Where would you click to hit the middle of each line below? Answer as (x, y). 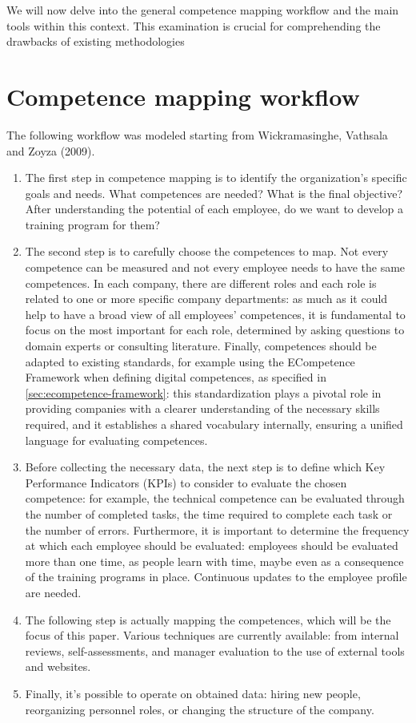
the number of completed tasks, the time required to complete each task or (209, 513)
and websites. (58, 666)
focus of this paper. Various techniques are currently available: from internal (212, 635)
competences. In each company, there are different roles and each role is (201, 283)
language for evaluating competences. (116, 440)
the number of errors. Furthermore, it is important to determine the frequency (217, 529)
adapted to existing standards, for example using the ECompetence (190, 361)
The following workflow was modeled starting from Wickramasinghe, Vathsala (197, 134)
